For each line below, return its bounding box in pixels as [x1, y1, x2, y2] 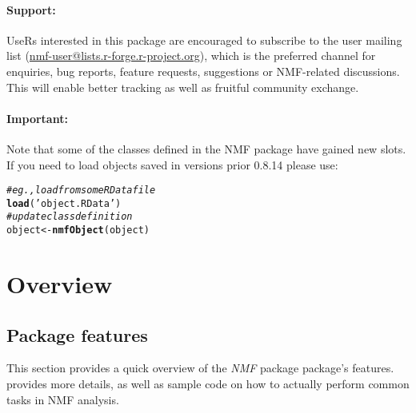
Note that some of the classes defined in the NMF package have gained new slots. [6, 140, 406, 157]
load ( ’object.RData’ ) [6, 197, 122, 209]
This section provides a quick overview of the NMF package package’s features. [6, 359, 394, 376]
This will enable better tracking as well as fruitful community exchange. [6, 78, 359, 95]
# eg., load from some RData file [6, 185, 156, 197]
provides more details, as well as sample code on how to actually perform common [6, 375, 410, 391]
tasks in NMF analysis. [6, 391, 119, 407]
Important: [6, 109, 68, 126]
